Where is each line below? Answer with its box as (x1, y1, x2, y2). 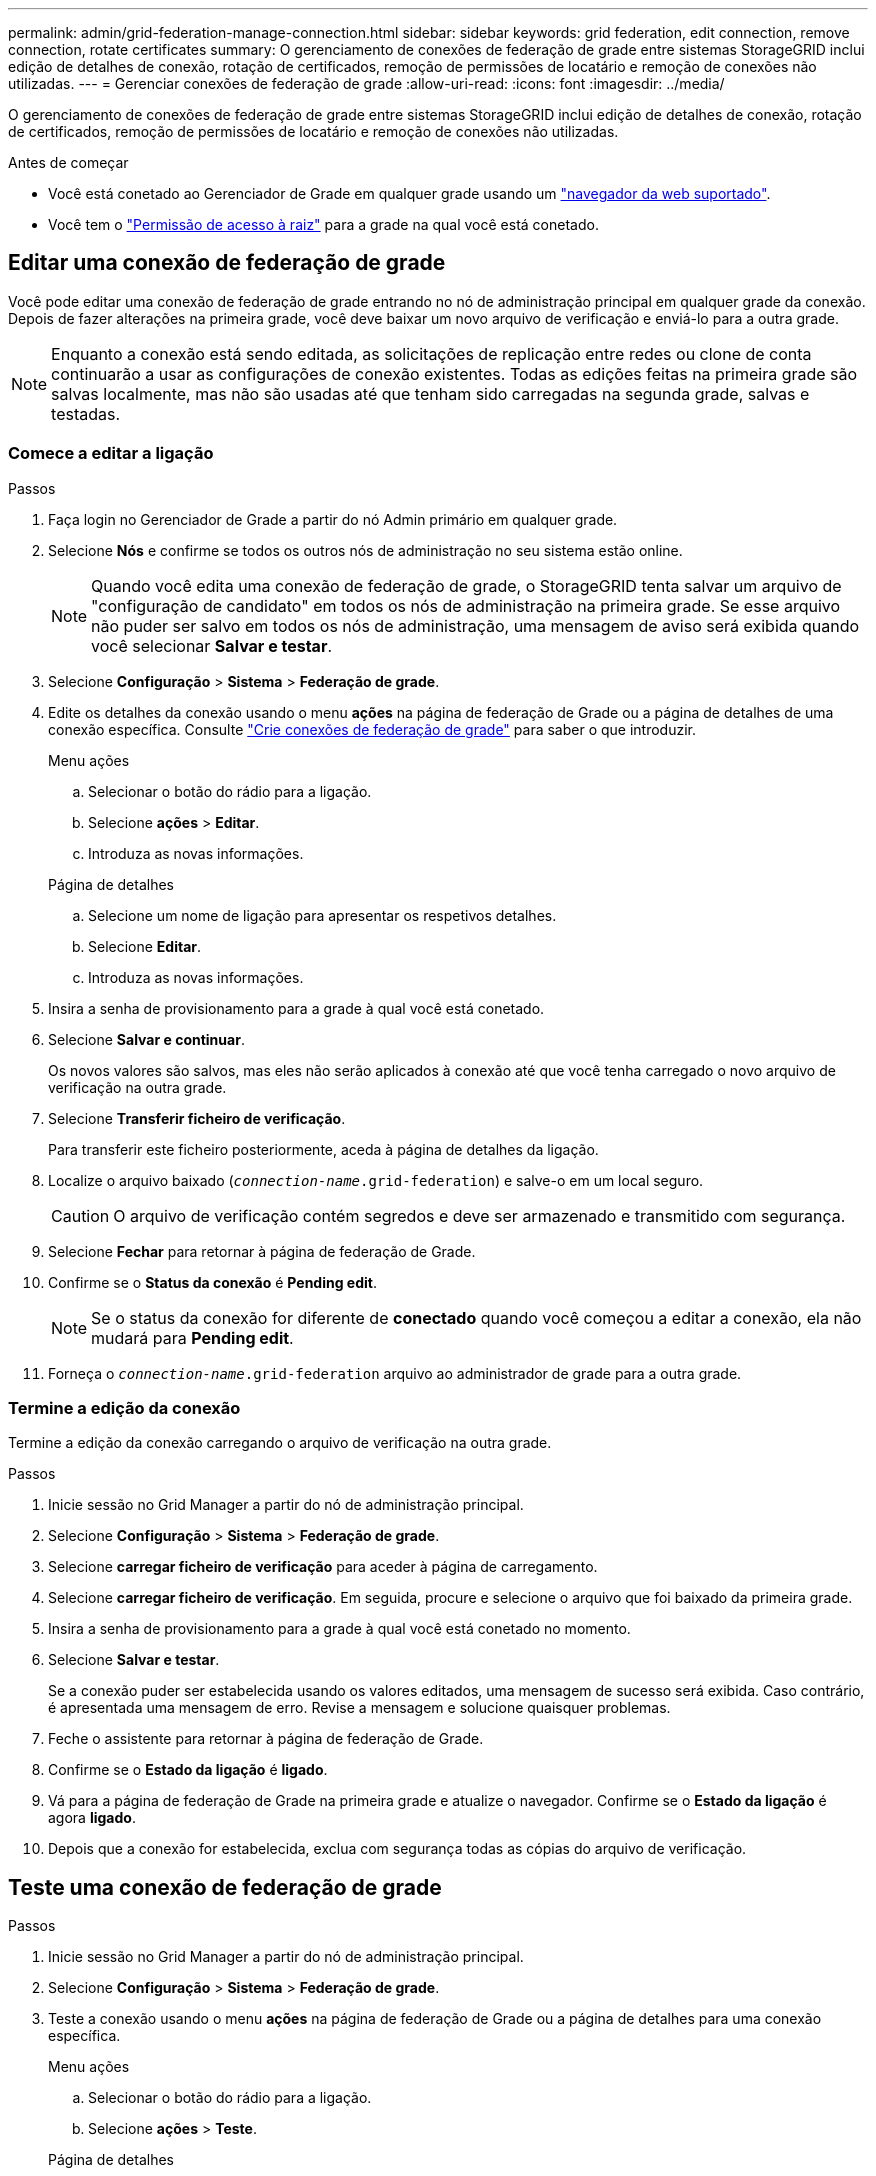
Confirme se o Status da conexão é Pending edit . (48, 1273, 377, 1291)
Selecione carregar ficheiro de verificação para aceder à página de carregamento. (48, 1558, 598, 1576)
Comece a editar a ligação (8, 443, 214, 464)
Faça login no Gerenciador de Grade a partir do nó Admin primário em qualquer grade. (48, 510, 618, 528)
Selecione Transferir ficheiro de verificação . (48, 1109, 346, 1127)
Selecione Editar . (88, 937, 202, 955)
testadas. (51, 403, 121, 424)
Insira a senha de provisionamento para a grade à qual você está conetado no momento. (48, 1620, 631, 1638)
